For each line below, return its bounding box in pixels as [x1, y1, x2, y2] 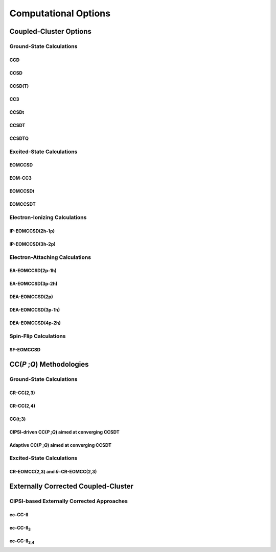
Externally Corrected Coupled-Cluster [9, 482, 134, 490]
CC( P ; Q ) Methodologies [9, 360, 89, 369]
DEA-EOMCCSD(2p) [9, 294, 53, 300]
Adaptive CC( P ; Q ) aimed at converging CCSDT [9, 442, 112, 448]
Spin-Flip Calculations [9, 332, 66, 340]
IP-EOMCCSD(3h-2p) [9, 241, 56, 247]
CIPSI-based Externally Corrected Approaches [9, 497, 128, 505]
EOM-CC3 [9, 175, 32, 181]
